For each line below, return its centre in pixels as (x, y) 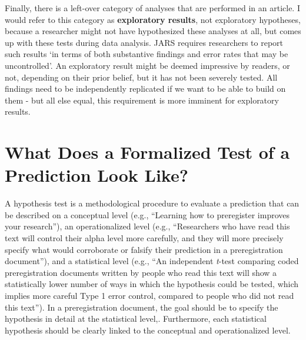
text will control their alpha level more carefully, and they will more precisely (144, 238)
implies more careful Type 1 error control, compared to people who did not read (149, 295)
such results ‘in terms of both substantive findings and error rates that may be (147, 54)
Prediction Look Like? (97, 175)
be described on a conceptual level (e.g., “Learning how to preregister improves (147, 214)
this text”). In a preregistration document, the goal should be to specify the (142, 307)
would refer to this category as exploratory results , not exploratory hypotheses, (153, 19)
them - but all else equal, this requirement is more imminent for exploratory (142, 100)
